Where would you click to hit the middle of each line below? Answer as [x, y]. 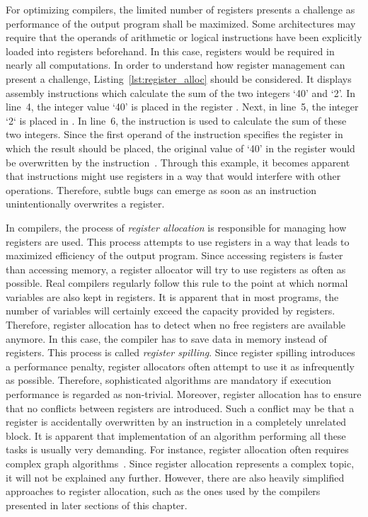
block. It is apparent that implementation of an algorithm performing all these [176, 435]
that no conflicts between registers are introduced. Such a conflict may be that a [180, 408]
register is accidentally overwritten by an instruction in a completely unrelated [176, 422]
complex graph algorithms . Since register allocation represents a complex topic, [180, 463]
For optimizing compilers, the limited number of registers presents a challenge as [180, 9]
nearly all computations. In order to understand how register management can [176, 65]
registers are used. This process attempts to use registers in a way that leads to [178, 241]
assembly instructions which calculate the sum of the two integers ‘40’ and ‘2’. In [181, 92]
